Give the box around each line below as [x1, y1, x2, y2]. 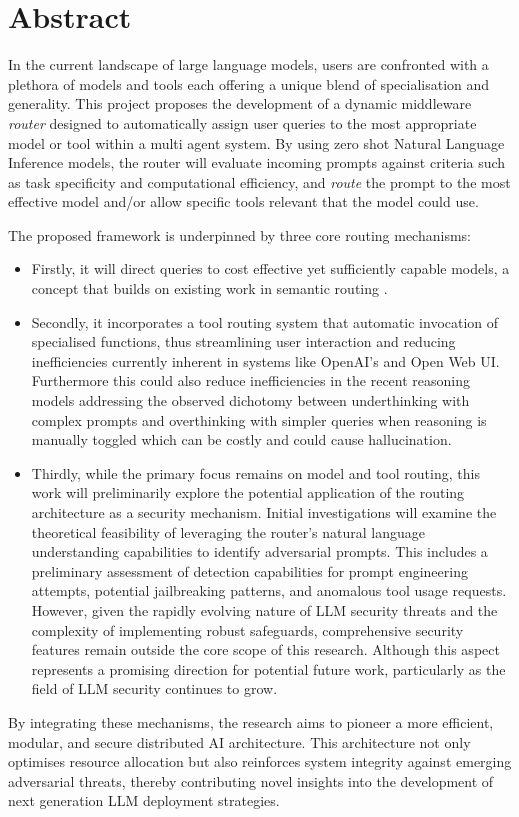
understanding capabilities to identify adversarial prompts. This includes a [31, 541, 488, 562]
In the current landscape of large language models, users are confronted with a [8, 54, 489, 75]
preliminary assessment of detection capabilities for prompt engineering [31, 560, 468, 581]
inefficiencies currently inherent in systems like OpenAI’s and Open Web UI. [31, 350, 500, 371]
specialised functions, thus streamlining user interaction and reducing [31, 331, 456, 352]
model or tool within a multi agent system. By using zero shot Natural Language [8, 132, 505, 153]
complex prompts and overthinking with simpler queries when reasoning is [31, 409, 487, 430]
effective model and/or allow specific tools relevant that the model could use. [8, 191, 479, 212]
